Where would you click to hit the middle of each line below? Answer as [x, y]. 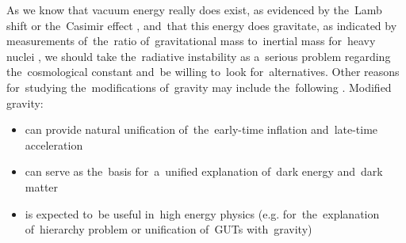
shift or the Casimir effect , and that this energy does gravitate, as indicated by [202, 25]
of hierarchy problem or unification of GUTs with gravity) [169, 229]
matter [42, 186]
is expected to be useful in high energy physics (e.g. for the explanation [202, 213]
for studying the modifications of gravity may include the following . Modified [199, 87]
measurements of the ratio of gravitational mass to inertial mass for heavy [191, 41]
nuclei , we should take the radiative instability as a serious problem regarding [199, 56]
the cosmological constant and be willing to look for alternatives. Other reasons [203, 72]
